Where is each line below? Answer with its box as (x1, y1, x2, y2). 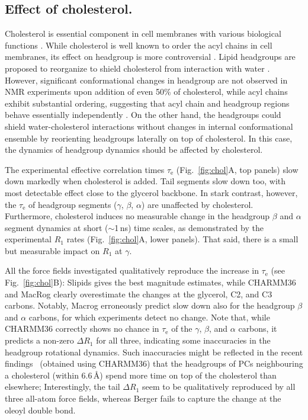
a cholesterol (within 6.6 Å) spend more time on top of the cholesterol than (5, 368, 277, 381)
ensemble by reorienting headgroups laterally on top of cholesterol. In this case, (5, 132, 293, 144)
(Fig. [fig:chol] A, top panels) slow (176, 163, 299, 175)
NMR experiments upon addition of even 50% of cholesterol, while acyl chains (5, 85, 288, 98)
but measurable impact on (5, 244, 100, 257)
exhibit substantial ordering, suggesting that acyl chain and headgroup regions (5, 97, 290, 109)
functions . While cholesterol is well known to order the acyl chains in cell (5, 39, 272, 51)
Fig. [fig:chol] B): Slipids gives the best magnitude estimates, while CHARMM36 (5, 276, 296, 288)
